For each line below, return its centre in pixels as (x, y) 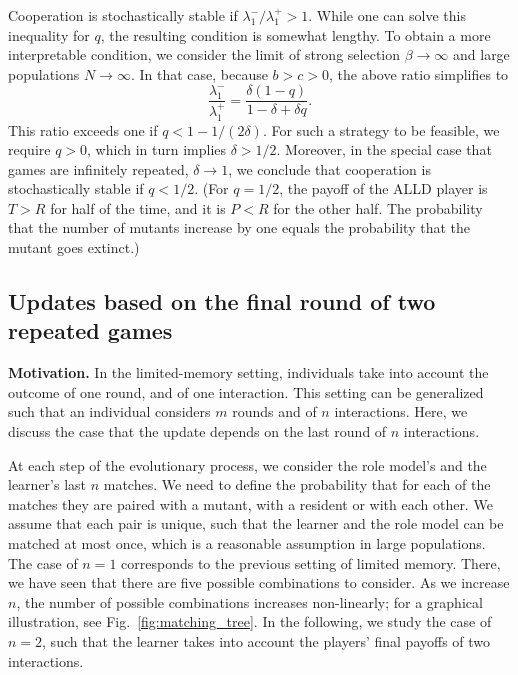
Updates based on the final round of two (222, 301)
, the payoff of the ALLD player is (383, 188)
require (29, 149)
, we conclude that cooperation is (329, 168)
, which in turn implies (157, 149)
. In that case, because (199, 73)
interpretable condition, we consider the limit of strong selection (204, 54)
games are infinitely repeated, (98, 168)
